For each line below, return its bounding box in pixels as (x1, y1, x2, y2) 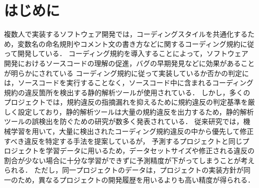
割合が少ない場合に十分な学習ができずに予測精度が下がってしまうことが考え (4, 155, 255, 165)
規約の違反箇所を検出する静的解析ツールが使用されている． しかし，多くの (4, 87, 251, 97)
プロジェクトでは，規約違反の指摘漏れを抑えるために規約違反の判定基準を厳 (4, 97, 255, 107)
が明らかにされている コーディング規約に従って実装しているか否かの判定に (4, 67, 249, 78)
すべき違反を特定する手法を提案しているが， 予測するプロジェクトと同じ (4, 135, 243, 146)
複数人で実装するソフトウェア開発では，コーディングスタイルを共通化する (4, 29, 248, 39)
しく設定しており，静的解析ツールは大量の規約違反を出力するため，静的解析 (4, 106, 254, 117)
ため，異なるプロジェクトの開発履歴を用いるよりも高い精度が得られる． (17, 175, 255, 185)
